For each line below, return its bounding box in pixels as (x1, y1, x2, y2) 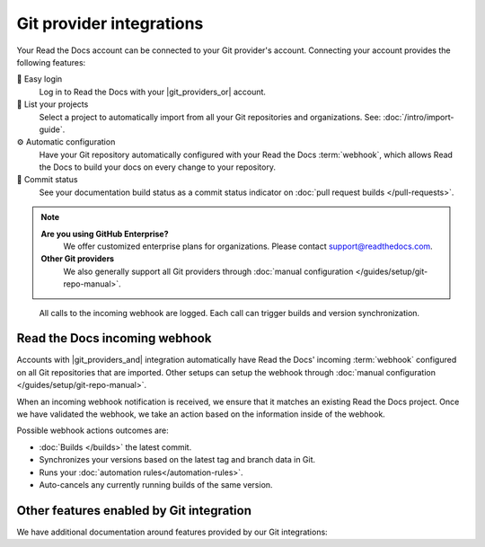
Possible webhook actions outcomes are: (16, 425, 170, 436)
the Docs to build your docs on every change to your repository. (39, 162, 276, 172)
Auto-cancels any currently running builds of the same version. (39, 480, 273, 490)
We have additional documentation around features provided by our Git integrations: (16, 526, 328, 537)
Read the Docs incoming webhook (16, 331, 212, 346)
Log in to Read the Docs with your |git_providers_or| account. (39, 86, 267, 97)
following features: (16, 57, 86, 67)
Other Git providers (40, 253, 115, 264)
